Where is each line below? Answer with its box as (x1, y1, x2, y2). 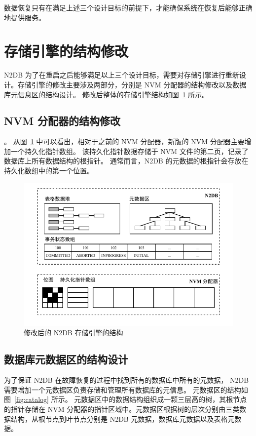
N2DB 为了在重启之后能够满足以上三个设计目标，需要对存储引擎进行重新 (4, 70, 239, 80)
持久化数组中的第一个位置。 (4, 165, 94, 176)
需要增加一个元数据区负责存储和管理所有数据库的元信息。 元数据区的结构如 (4, 384, 248, 395)
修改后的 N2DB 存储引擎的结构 (24, 327, 123, 338)
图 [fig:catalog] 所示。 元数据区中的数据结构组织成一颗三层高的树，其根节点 (4, 394, 247, 404)
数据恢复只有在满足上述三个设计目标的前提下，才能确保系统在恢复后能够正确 (4, 2, 253, 12)
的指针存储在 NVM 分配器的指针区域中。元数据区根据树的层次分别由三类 (4, 404, 240, 414)
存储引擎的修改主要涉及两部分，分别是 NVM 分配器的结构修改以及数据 (17, 79, 247, 89)
